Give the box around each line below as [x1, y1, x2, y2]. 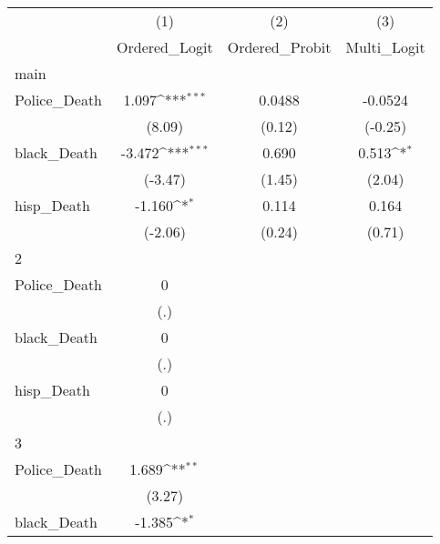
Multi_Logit [345, 36, 425, 57]
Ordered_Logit [117, 36, 213, 57]
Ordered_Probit [227, 36, 332, 57]
